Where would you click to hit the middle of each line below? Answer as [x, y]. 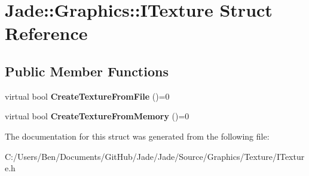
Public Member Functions [87, 71]
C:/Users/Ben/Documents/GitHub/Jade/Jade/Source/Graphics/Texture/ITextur [155, 156]
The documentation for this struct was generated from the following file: [137, 136]
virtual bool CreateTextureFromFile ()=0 [87, 96]
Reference [46, 33]
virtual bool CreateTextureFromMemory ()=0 [97, 116]
